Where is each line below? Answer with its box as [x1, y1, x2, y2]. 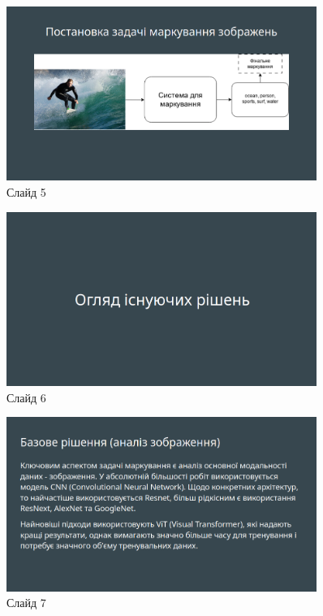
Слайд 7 [6, 594, 46, 611]
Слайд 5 [6, 184, 46, 201]
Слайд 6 [6, 388, 46, 406]
